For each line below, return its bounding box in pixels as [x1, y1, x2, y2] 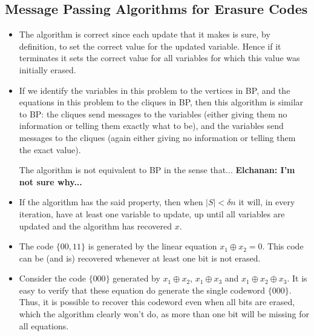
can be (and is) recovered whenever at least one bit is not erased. [19, 251, 261, 264]
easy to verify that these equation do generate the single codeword [19, 283, 266, 296]
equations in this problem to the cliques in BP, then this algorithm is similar [19, 96, 304, 108]
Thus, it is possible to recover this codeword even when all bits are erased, [19, 295, 295, 308]
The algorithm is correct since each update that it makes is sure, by [19, 28, 270, 41]
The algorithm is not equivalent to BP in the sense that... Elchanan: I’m [19, 163, 295, 176]
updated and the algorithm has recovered [19, 219, 172, 232]
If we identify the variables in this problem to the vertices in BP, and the [19, 84, 290, 96]
